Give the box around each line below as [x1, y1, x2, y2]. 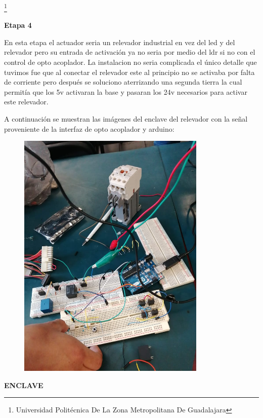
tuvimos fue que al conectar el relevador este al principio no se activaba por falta [4, 66, 255, 77]
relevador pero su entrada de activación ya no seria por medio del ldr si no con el [4, 47, 255, 57]
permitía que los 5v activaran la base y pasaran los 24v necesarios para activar [4, 86, 247, 97]
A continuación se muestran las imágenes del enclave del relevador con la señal [4, 113, 248, 124]
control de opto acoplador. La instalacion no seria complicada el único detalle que [4, 57, 257, 67]
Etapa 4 [4, 20, 32, 30]
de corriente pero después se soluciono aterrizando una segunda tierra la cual [4, 77, 242, 87]
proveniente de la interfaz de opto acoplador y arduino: [4, 123, 174, 134]
